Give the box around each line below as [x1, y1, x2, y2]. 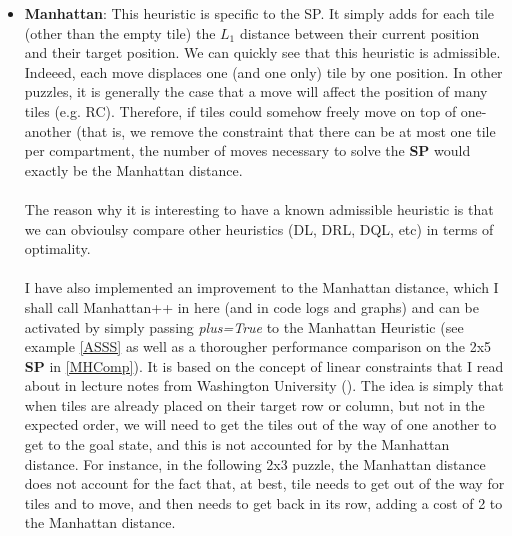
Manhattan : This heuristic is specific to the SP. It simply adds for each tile [24, 3, 495, 23]
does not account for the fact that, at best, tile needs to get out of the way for [24, 473, 505, 494]
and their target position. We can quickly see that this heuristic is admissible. [24, 42, 501, 63]
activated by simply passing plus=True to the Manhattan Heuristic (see [24, 316, 464, 337]
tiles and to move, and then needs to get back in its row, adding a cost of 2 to [24, 492, 503, 513]
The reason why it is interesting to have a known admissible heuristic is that [24, 198, 494, 219]
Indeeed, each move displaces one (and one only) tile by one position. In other [24, 61, 503, 82]
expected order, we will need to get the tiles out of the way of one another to [24, 414, 497, 435]
